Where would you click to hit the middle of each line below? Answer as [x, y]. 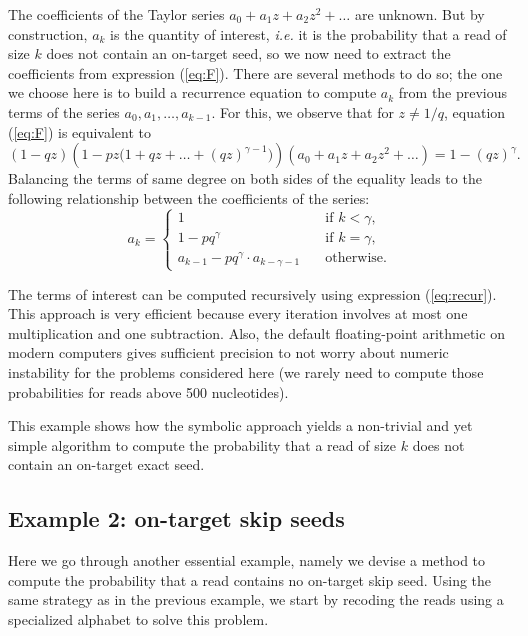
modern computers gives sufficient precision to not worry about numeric [228, 352]
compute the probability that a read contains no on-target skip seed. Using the [250, 579]
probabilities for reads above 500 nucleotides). [148, 391]
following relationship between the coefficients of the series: [189, 197]
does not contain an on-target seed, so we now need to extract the [248, 53]
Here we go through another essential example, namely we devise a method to [247, 560]
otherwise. [356, 257]
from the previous [453, 92]
